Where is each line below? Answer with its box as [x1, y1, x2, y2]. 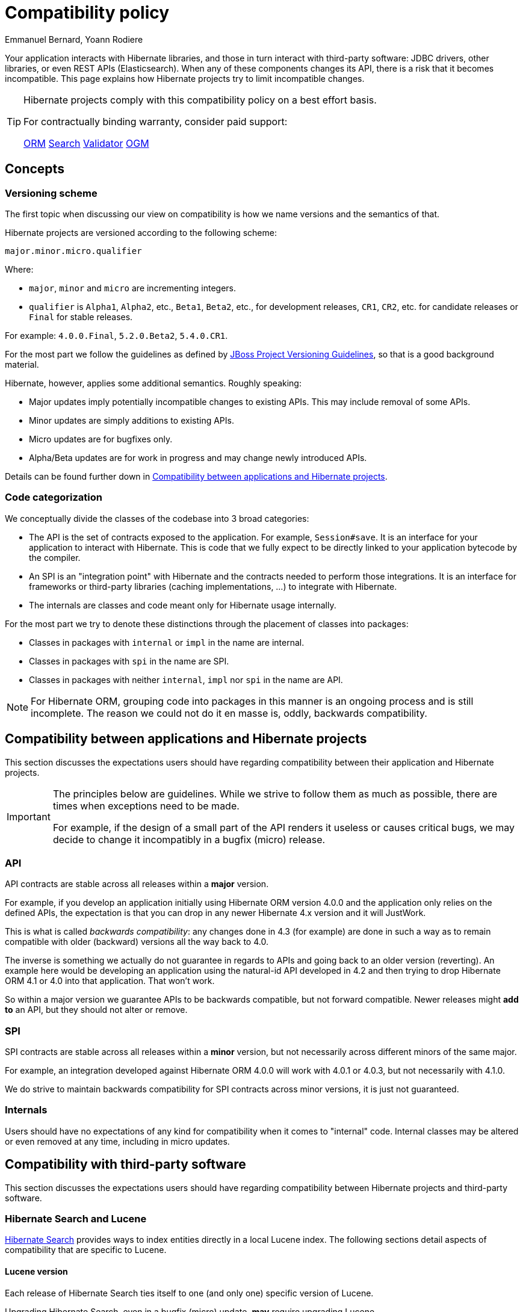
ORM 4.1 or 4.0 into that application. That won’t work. [5, 976, 215, 986]
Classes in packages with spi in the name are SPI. [29, 655, 229, 666]
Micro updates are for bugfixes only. [29, 433, 173, 444]
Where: [5, 264, 34, 274]
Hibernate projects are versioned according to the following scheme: [5, 227, 277, 238]
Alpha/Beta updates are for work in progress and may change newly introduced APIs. [29, 452, 367, 463]
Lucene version [5, 1266, 68, 1277]
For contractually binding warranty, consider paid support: [23, 115, 288, 128]
